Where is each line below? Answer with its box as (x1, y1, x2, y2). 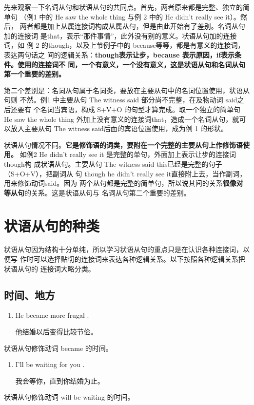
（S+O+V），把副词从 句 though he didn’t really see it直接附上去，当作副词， (4, 168, 247, 178)
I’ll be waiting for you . (15, 359, 85, 369)
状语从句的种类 (4, 216, 100, 236)
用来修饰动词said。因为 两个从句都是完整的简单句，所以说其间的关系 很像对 (4, 178, 243, 188)
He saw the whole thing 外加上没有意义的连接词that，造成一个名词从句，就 (4, 114, 239, 124)
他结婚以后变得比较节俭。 (15, 326, 98, 336)
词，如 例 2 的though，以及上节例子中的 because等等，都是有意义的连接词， (4, 40, 245, 50)
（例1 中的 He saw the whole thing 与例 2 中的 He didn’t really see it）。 (20, 11, 240, 21)
